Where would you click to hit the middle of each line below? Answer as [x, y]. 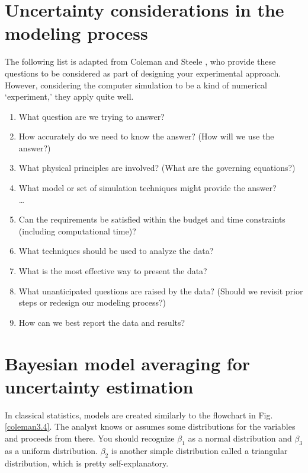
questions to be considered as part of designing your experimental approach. [143, 73]
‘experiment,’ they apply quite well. [69, 96]
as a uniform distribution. [51, 450]
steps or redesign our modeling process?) [92, 302]
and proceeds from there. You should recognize [90, 438]
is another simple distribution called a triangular [199, 450]
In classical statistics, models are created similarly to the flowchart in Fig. [139, 415]
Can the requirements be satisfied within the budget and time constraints [152, 219]
